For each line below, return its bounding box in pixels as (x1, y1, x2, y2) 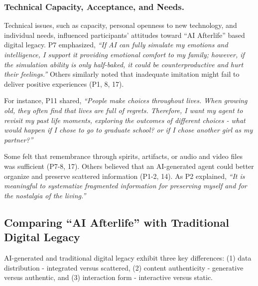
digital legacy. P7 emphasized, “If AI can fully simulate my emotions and (4, 39, 228, 50)
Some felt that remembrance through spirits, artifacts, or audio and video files (4, 151, 243, 161)
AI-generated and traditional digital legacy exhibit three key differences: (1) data (4, 252, 252, 263)
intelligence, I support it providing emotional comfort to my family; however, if (4, 49, 245, 59)
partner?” (4, 134, 33, 144)
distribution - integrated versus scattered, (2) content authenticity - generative (4, 262, 244, 273)
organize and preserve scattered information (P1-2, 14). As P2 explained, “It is (4, 170, 245, 181)
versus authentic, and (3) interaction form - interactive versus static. (4, 272, 213, 283)
